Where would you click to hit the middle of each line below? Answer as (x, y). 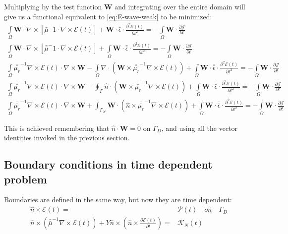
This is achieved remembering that (57, 128)
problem (26, 179)
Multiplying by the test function (53, 6)
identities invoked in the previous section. (67, 138)
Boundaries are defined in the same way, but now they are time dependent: (118, 200)
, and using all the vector (200, 128)
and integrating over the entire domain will (180, 6)
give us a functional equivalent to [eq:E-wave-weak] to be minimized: (108, 16)
